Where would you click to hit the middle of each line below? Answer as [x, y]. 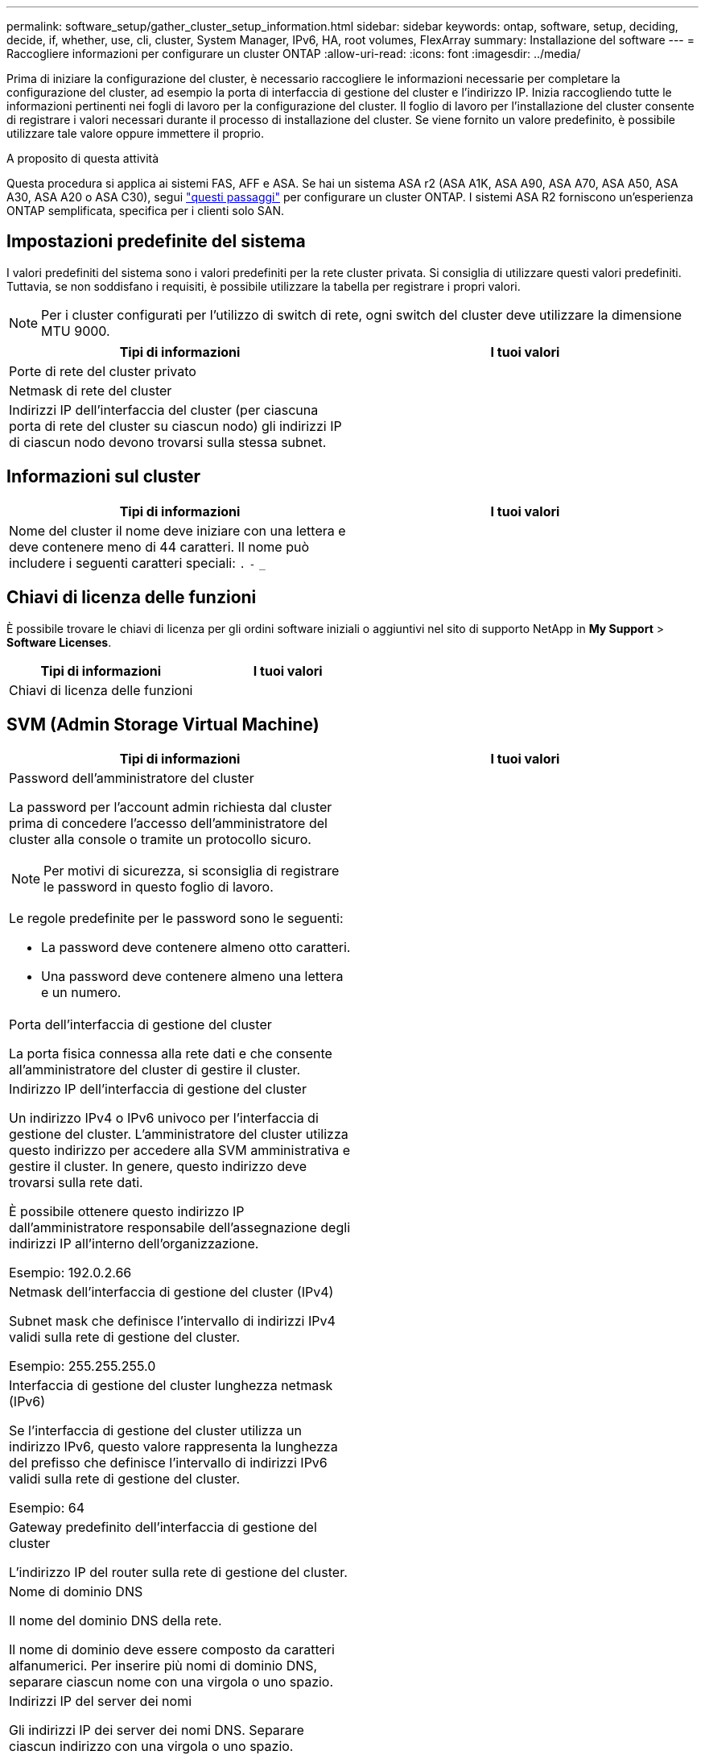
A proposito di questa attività [83, 158]
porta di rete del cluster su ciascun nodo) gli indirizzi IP [175, 426]
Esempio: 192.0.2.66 [70, 1273]
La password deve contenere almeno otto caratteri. [196, 948]
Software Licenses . [59, 642]
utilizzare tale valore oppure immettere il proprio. [135, 133]
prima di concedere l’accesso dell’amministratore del [168, 824]
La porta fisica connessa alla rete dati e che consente [171, 1054]
